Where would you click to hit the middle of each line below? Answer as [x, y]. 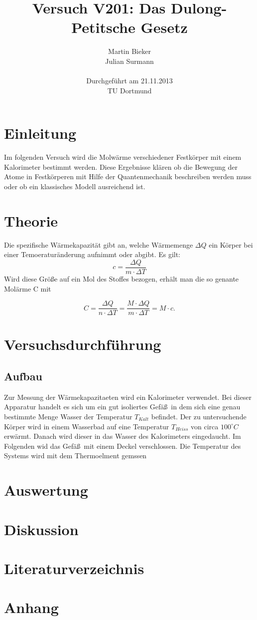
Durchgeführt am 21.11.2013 [129, 81]
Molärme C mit [28, 288]
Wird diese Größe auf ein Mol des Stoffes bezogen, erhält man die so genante [122, 278]
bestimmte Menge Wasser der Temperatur [68, 416]
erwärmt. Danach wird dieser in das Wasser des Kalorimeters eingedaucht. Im [123, 436]
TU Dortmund [129, 90]
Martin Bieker [129, 51]
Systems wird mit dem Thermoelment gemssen [75, 456]
